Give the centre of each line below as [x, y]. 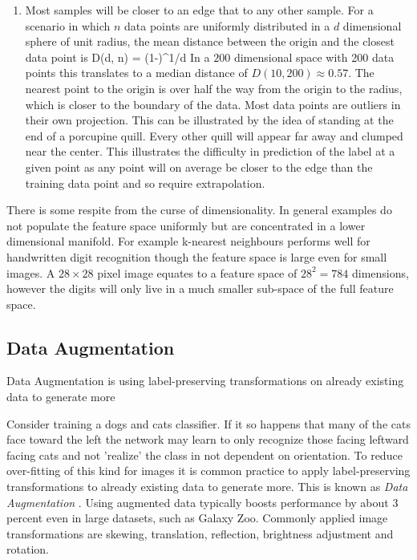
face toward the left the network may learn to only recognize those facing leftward [208, 439]
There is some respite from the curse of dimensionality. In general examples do [199, 210]
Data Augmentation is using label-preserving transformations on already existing [205, 381]
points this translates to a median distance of [136, 73]
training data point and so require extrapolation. [145, 183]
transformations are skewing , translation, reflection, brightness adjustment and [200, 533]
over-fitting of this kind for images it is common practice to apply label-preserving [208, 471]
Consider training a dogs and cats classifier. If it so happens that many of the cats [208, 423]
